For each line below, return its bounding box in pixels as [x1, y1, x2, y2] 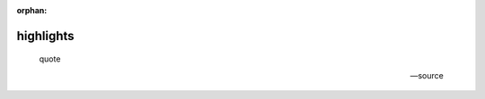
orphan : [16, 5, 48, 15]
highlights [16, 28, 75, 44]
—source [410, 70, 444, 80]
